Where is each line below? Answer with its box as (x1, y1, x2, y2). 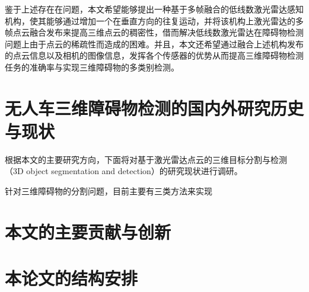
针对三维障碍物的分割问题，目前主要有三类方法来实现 (5, 185, 212, 197)
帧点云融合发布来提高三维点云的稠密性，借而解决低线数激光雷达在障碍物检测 (5, 26, 304, 38)
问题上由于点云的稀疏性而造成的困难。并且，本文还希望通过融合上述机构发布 (5, 37, 304, 50)
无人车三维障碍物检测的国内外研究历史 (5, 95, 304, 120)
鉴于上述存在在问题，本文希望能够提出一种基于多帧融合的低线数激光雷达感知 (5, 3, 304, 15)
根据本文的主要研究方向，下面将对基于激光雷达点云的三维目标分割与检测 (5, 153, 287, 165)
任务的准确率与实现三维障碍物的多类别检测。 (5, 60, 179, 73)
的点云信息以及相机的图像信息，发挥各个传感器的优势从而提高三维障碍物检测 (5, 49, 304, 62)
